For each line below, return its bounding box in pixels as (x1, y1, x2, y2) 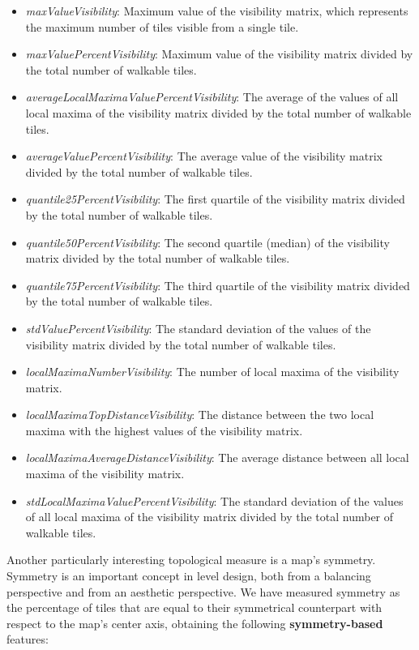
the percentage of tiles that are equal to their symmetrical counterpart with (6, 599, 383, 616)
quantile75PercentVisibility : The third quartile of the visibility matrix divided (25, 276, 410, 293)
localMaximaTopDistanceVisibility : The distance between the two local (25, 406, 374, 423)
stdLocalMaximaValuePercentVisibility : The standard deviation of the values (25, 492, 404, 509)
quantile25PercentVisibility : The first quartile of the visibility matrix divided (25, 190, 405, 207)
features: (6, 631, 49, 648)
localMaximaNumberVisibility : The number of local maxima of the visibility (25, 363, 400, 380)
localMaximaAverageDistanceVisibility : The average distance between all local (25, 449, 409, 466)
